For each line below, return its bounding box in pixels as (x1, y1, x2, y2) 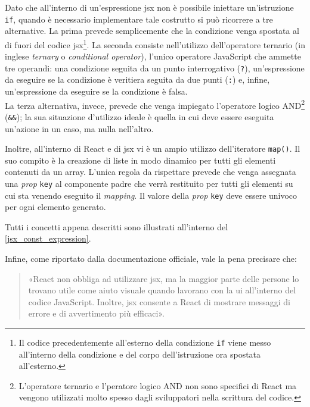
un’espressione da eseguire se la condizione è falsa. (5, 85, 188, 97)
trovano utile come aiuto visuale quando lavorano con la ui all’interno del (28, 284, 296, 296)
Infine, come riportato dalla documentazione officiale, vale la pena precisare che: (5, 252, 297, 265)
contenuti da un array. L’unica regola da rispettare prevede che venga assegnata (5, 165, 296, 178)
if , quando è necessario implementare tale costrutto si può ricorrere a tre (5, 12, 273, 25)
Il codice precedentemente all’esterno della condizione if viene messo (18, 336, 271, 348)
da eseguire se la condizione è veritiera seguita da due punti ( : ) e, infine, (5, 73, 270, 86)
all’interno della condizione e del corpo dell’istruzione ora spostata (18, 347, 261, 360)
